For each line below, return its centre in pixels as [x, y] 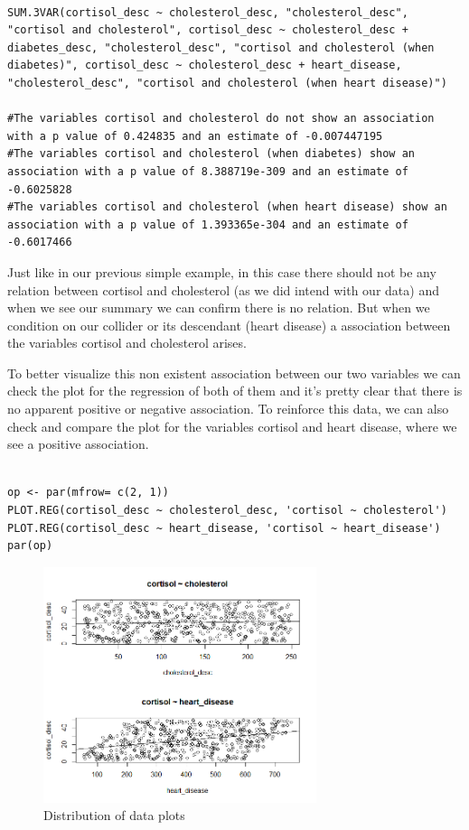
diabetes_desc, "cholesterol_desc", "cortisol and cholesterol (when [221, 47]
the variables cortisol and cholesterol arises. [127, 343]
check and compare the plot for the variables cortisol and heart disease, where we [232, 426]
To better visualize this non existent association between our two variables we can [234, 373]
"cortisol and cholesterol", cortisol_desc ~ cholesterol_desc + [208, 30]
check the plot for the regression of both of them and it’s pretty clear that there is [235, 391]
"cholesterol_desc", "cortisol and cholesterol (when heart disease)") [227, 83]
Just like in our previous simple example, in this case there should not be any [222, 271]
